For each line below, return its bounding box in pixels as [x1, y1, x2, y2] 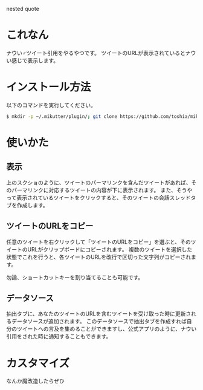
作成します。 [16, 201, 48, 209]
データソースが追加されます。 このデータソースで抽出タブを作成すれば [11, 317, 187, 325]
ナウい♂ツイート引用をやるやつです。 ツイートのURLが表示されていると [6, 49, 185, 56]
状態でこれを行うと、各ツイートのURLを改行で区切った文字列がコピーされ [6, 253, 192, 261]
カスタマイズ [6, 356, 70, 370]
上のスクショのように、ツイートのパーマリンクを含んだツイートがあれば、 [6, 178, 192, 186]
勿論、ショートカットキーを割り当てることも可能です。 [6, 273, 144, 281]
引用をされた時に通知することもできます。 [6, 333, 112, 340]
